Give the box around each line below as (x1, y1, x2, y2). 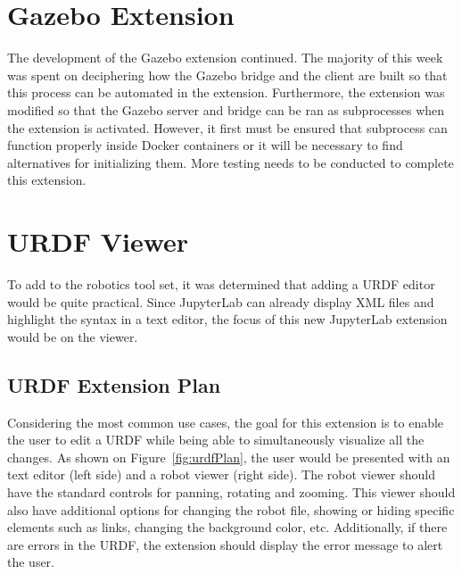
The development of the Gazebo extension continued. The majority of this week (7, 48, 443, 67)
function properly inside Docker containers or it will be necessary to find (7, 136, 403, 154)
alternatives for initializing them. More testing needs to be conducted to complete (7, 153, 454, 171)
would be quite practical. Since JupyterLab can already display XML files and (7, 292, 434, 311)
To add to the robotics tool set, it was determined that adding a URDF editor (7, 275, 435, 293)
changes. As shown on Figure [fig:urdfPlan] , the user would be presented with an (7, 447, 450, 466)
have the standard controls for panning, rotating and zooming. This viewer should (7, 482, 456, 501)
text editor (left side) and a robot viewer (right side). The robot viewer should (7, 465, 435, 484)
